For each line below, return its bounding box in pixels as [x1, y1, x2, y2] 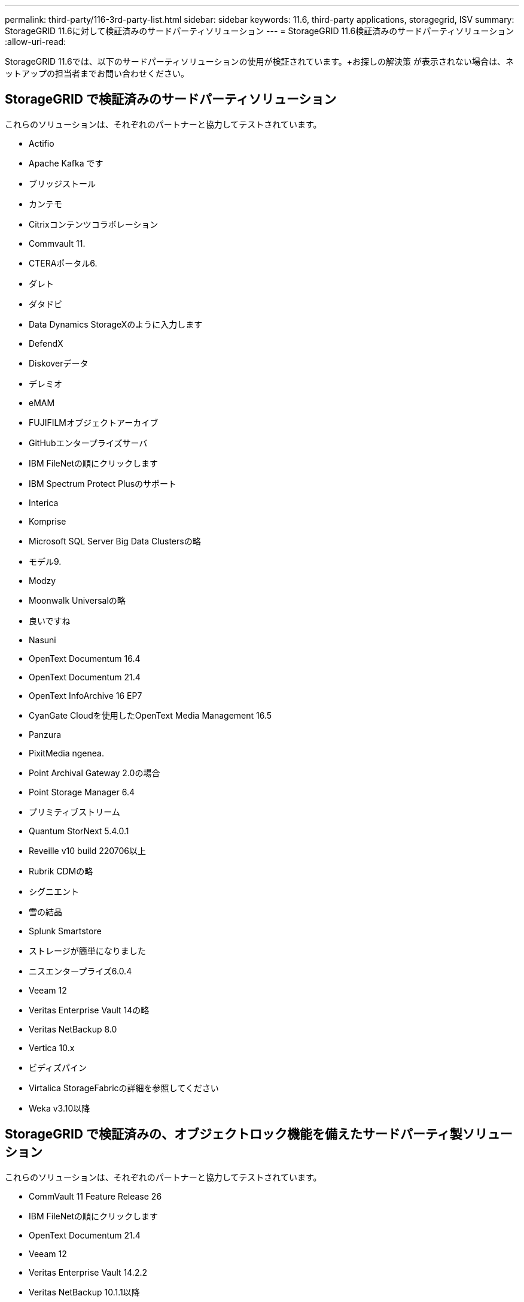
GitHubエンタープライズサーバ [29, 437, 148, 448]
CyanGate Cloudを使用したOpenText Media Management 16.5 [29, 710, 272, 720]
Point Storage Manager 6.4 [29, 786, 135, 797]
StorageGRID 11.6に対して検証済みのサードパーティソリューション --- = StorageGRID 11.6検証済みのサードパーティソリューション [5, 26, 514, 36]
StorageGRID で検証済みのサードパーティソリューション [5, 92, 337, 107]
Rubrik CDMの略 [29, 865, 93, 876]
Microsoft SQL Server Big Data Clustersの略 [29, 535, 201, 546]
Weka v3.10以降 [29, 1103, 90, 1113]
